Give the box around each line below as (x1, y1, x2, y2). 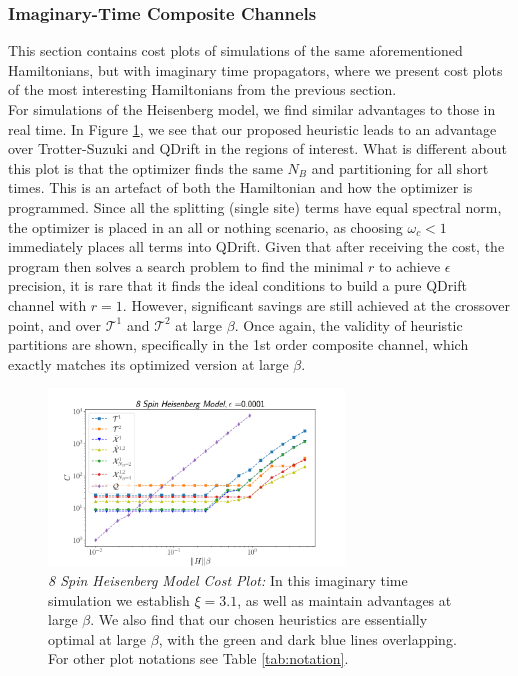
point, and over (8, 314, 102, 335)
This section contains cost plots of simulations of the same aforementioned (8, 40, 463, 61)
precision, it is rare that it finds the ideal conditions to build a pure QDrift (8, 275, 467, 296)
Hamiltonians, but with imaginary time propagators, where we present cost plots (8, 59, 503, 80)
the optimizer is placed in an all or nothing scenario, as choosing (8, 216, 403, 237)
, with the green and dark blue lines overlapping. (158, 628, 457, 649)
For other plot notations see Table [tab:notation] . (48, 648, 349, 669)
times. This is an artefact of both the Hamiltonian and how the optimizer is (8, 177, 473, 198)
